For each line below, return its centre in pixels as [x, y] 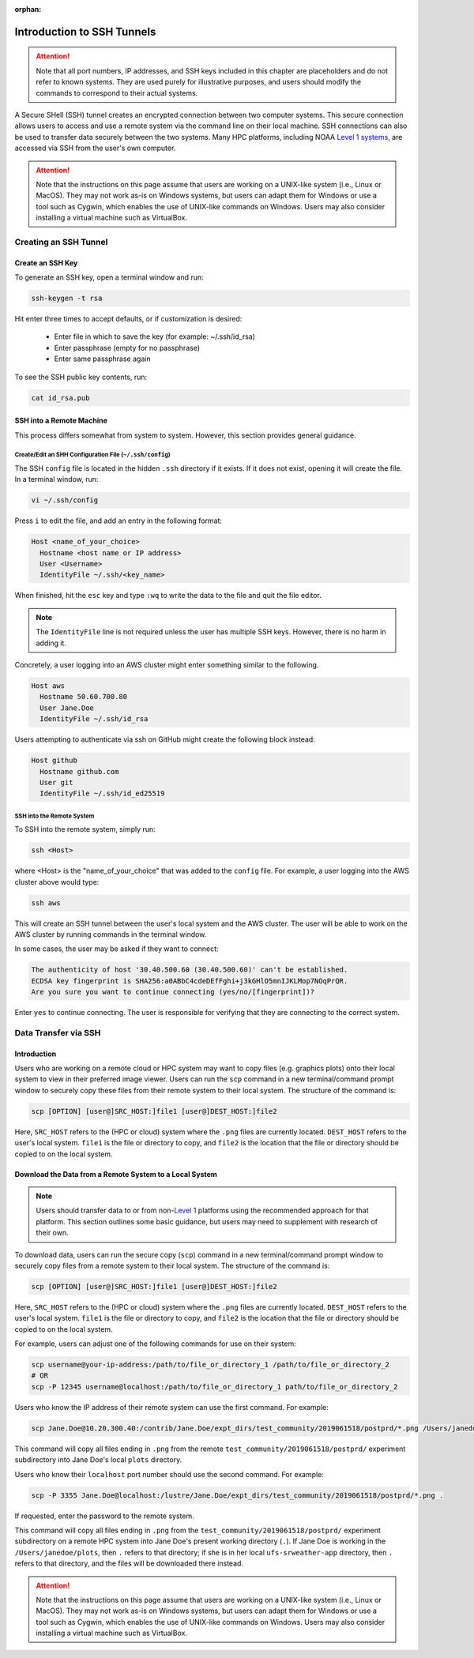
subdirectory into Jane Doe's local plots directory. [98, 1460]
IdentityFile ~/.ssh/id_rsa [94, 719]
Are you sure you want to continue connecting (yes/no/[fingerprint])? [173, 992]
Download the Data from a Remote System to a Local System [116, 1174]
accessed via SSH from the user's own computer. [95, 148]
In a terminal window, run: [56, 479]
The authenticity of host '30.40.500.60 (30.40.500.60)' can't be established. [190, 970]
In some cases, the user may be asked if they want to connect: [117, 949]
